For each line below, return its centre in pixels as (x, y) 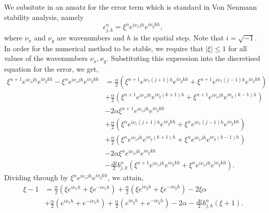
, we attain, (126, 177)
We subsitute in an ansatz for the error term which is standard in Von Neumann (131, 7)
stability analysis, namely (44, 17)
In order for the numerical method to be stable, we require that (104, 48)
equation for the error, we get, (51, 68)
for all (237, 48)
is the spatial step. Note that (179, 38)
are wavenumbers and (90, 38)
